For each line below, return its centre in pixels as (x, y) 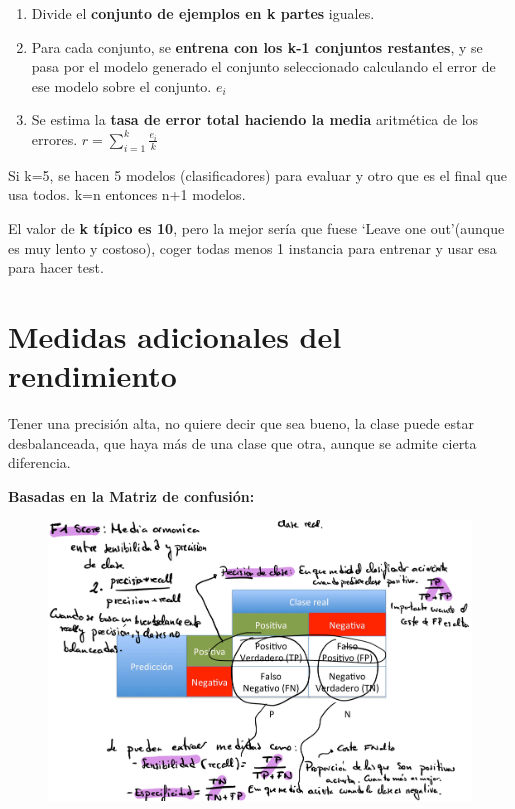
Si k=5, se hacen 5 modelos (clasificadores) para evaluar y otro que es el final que (258, 174)
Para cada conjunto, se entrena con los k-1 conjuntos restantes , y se (257, 46)
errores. (54, 138)
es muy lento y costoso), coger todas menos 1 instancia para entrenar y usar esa (252, 247)
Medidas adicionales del (175, 335)
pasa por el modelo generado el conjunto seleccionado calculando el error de (263, 66)
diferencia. (39, 462)
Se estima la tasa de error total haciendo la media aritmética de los (255, 119)
